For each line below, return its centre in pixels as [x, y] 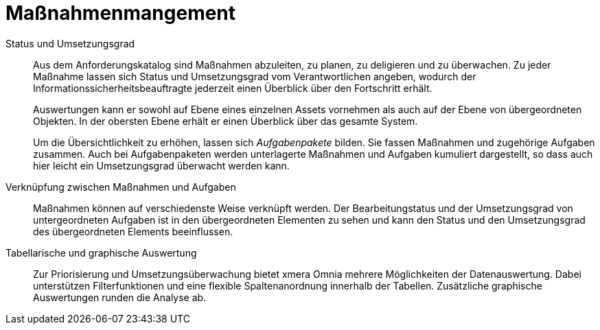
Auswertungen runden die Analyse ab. [120, 297]
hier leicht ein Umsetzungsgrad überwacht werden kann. [161, 165]
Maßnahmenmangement [121, 13]
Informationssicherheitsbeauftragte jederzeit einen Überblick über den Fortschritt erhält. [233, 88]
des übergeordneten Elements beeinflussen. [133, 231]
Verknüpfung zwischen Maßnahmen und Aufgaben [121, 187]
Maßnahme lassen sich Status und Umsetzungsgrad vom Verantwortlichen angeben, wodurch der [255, 76]
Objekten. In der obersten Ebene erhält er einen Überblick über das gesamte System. [226, 121]
